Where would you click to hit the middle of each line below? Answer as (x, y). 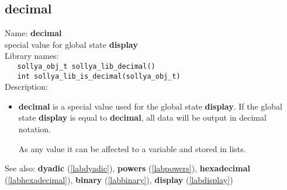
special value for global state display (71, 44)
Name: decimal (33, 33)
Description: (26, 87)
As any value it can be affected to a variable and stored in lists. (132, 148)
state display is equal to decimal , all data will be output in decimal (142, 117)
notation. (35, 129)
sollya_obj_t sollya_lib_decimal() (86, 66)
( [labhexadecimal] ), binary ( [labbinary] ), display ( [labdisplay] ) (119, 179)
